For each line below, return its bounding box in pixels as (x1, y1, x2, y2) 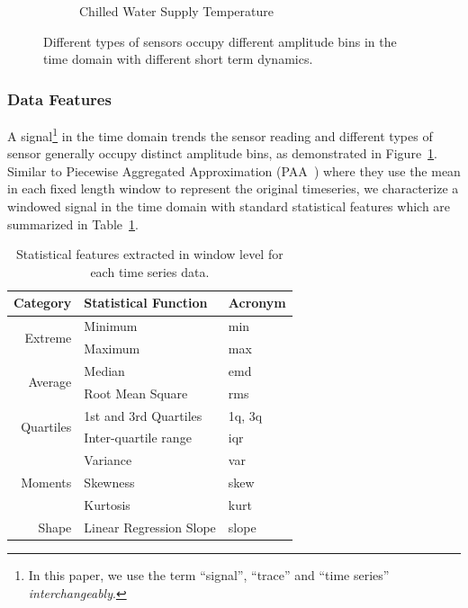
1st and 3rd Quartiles (84, 406, 202, 425)
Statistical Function (84, 293, 208, 312)
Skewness (84, 473, 135, 492)
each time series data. (90, 262, 210, 281)
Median (84, 361, 125, 380)
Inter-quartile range (84, 428, 192, 447)
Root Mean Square (84, 383, 188, 402)
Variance (84, 451, 132, 469)
